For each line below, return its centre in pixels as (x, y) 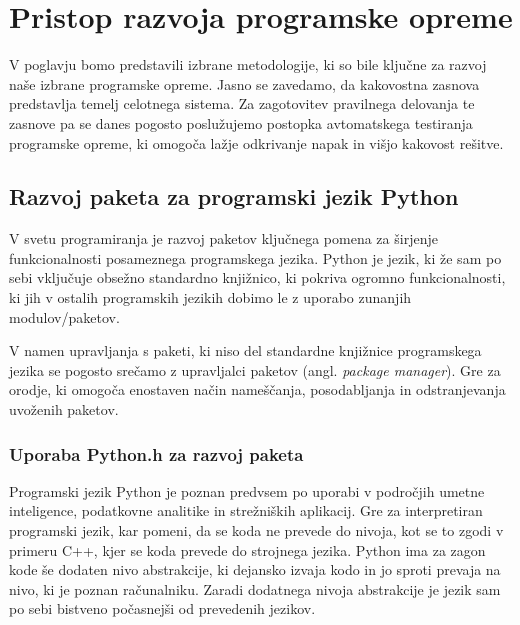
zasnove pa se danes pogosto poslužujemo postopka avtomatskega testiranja (241, 122)
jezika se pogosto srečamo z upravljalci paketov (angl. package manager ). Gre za (255, 369)
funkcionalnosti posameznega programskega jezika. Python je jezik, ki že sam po (255, 257)
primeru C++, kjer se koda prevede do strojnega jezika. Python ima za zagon (247, 549)
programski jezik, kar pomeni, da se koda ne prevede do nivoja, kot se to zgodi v (256, 530)
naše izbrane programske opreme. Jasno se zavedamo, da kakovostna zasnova (244, 83)
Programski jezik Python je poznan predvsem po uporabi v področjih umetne (247, 490)
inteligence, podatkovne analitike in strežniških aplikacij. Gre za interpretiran (246, 510)
